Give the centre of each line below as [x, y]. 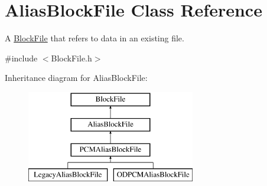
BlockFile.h [71, 58]
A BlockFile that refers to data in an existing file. [95, 38]
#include [21, 58]
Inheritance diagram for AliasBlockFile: [76, 78]
